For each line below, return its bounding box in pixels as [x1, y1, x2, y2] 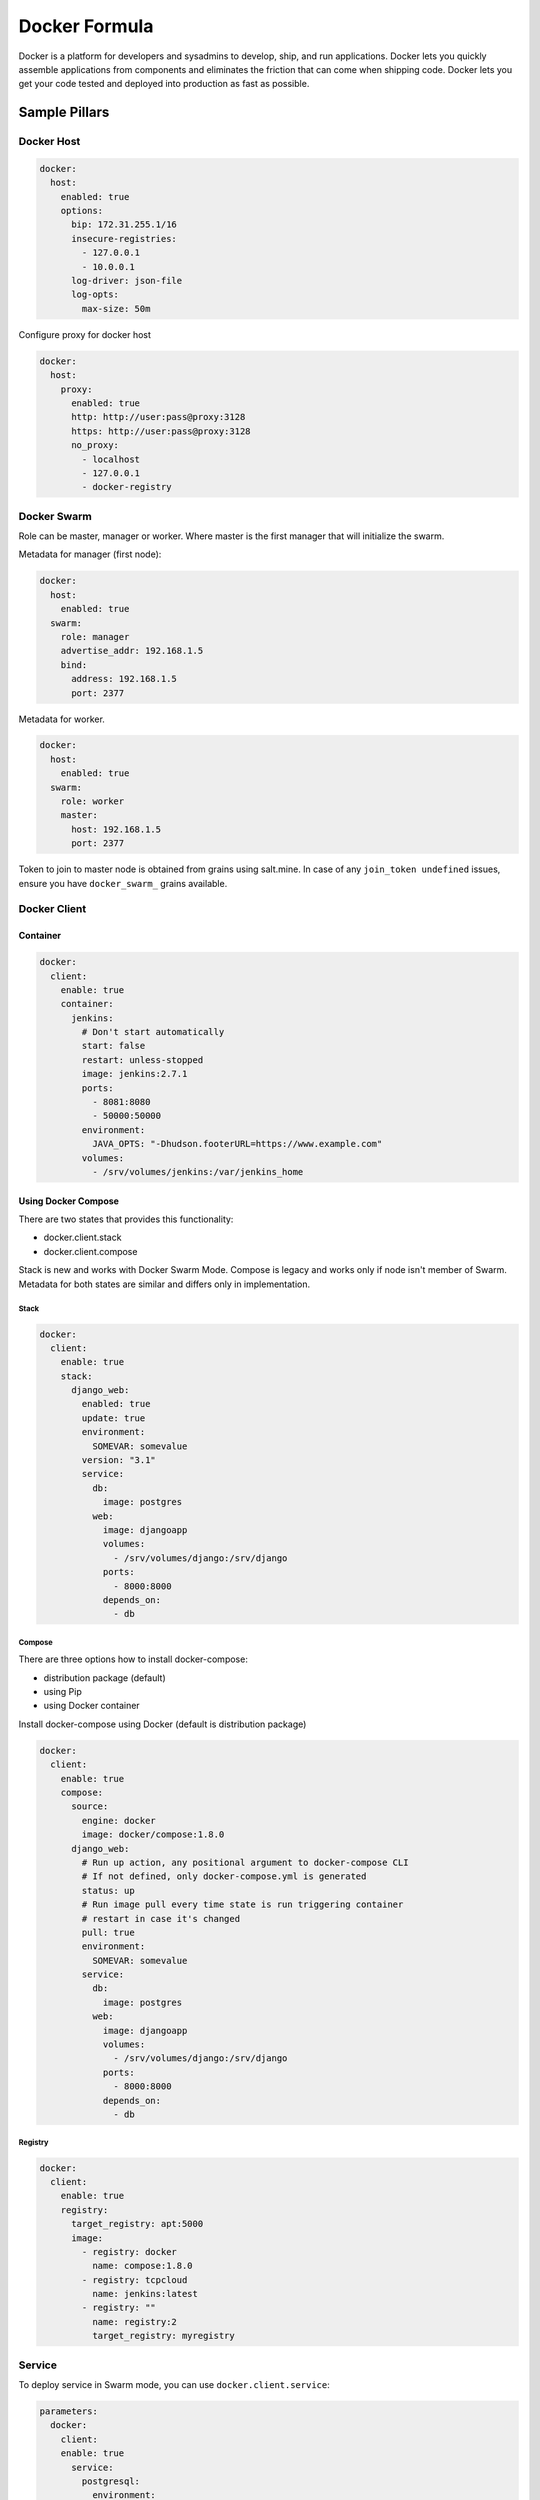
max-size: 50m [81, 303, 151, 314]
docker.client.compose [43, 1245, 138, 1257]
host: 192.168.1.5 [71, 823, 162, 835]
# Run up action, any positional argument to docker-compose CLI [81, 1856, 409, 1868]
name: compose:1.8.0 [91, 2260, 194, 2272]
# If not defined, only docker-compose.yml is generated [81, 1871, 367, 1882]
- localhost [81, 453, 140, 465]
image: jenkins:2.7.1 [81, 1068, 188, 1080]
